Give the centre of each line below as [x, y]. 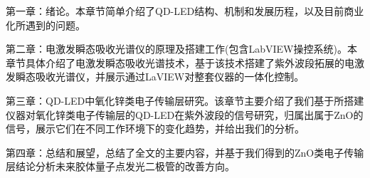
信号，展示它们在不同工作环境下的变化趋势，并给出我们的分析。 [155, 129]
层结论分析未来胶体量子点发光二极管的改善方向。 [120, 166]
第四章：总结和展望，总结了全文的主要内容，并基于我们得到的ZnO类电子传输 [185, 152]
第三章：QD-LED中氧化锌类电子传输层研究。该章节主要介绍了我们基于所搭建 [185, 100]
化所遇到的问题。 [46, 25]
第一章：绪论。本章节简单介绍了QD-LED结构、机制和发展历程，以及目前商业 [185, 11]
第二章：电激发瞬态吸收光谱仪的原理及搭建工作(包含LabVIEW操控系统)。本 [181, 49]
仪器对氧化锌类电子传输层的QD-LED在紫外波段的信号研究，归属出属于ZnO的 [185, 114]
